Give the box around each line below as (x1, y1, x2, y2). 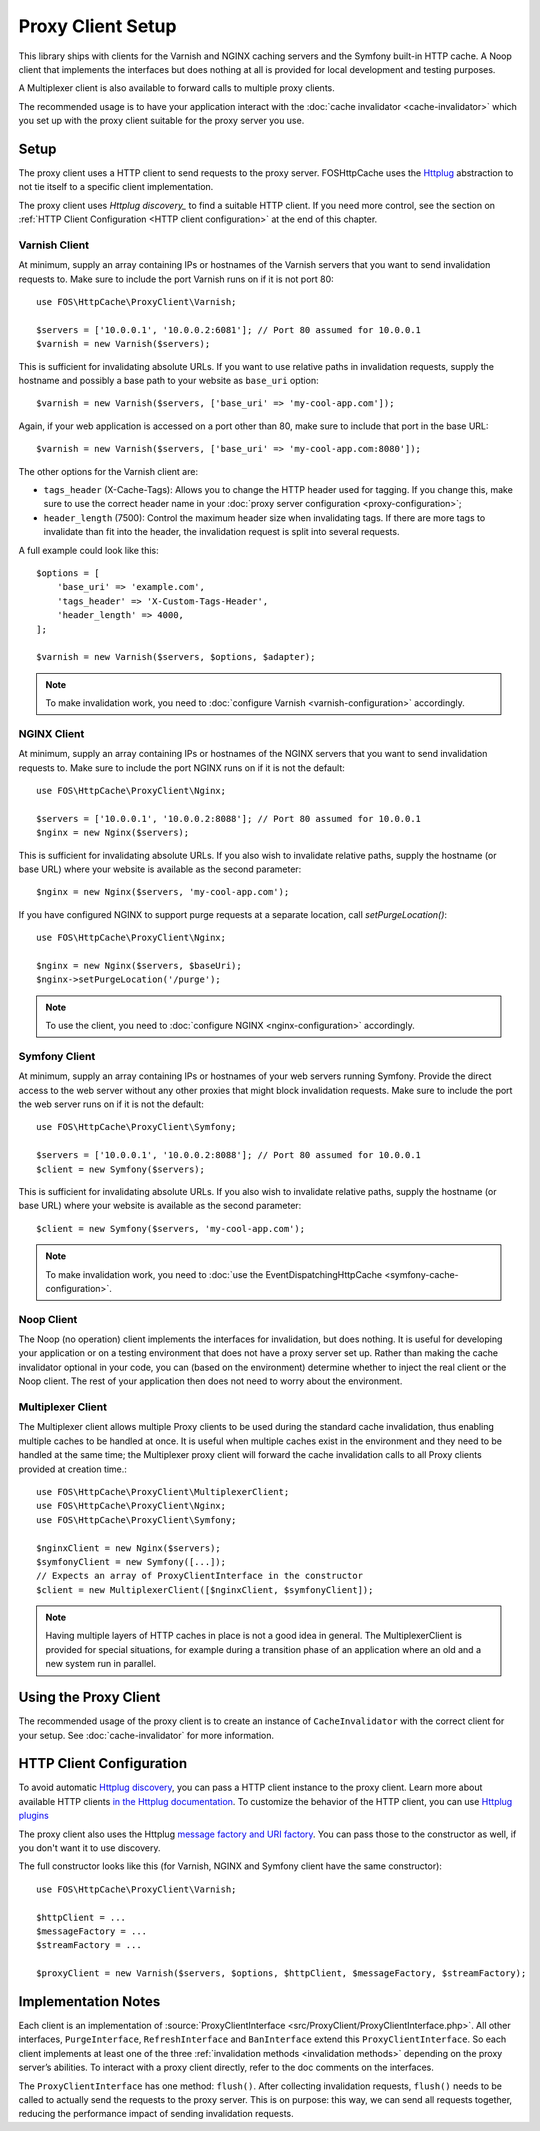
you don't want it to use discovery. (18, 1842, 161, 1854)
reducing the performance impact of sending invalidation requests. (18, 2108, 294, 2120)
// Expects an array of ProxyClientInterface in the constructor (36, 1570, 364, 1582)
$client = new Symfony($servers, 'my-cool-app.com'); (36, 1223, 305, 1234)
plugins (18, 1810, 49, 1822)
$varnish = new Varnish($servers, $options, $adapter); (36, 651, 316, 663)
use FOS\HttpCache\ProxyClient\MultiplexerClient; (36, 1486, 290, 1497)
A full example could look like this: (18, 544, 159, 556)
